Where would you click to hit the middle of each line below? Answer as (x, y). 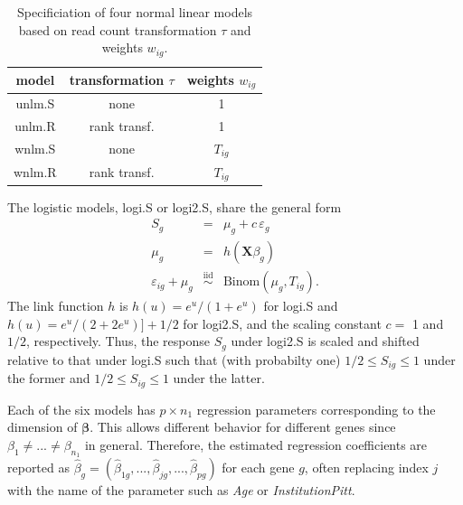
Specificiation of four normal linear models (135, 12)
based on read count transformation (118, 29)
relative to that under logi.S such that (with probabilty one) (174, 359)
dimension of (43, 427)
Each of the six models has (81, 409)
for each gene (258, 468)
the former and (49, 378)
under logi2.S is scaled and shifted (325, 341)
